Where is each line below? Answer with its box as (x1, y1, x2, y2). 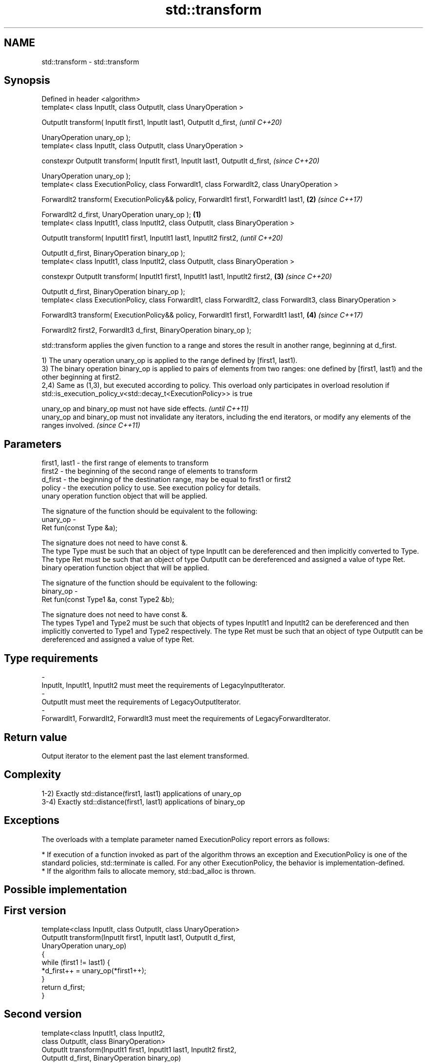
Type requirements (4, 652, 98, 664)
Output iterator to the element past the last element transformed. (41, 751, 249, 760)
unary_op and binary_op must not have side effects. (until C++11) (41, 404, 249, 413)
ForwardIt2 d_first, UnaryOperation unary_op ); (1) (41, 210, 201, 219)
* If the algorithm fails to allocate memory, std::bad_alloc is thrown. (41, 866, 256, 875)
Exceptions (4, 814, 59, 827)
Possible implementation (4, 883, 127, 896)
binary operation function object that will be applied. (41, 563, 209, 572)
